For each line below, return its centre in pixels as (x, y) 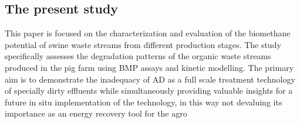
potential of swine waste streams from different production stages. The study (143, 44)
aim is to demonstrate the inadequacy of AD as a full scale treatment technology (150, 79)
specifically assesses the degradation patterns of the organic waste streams (138, 56)
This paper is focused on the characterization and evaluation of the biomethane (148, 33)
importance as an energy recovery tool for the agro (96, 113)
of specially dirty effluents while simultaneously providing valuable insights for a (149, 90)
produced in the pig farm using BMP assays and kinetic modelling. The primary (149, 67)
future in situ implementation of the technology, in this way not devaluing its (144, 102)
